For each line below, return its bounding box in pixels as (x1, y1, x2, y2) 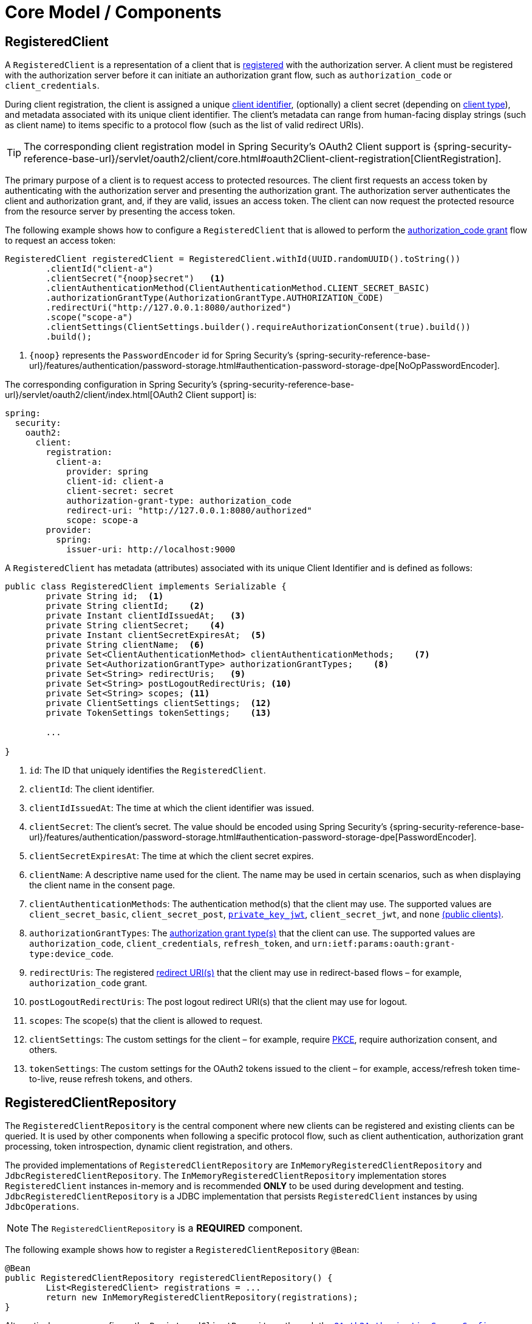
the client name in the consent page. (29, 880, 176, 891)
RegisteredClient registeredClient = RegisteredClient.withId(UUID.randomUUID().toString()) (5, 254, 461, 264)
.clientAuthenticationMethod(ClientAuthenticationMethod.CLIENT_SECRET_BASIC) (46, 283, 430, 293)
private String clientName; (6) (46, 640, 205, 650)
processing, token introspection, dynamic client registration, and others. (5, 1141, 293, 1152)
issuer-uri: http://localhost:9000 (66, 544, 236, 555)
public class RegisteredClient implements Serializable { (5, 581, 287, 592)
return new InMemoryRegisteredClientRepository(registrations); (46, 1292, 358, 1303)
